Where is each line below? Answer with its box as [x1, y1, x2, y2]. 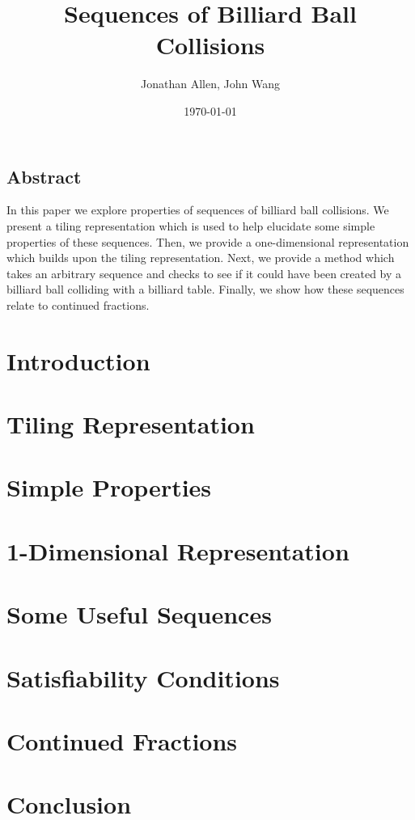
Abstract [6, 163, 82, 188]
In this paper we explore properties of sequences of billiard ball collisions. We [6, 201, 389, 218]
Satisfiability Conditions [6, 661, 280, 694]
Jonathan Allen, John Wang [141, 75, 280, 92]
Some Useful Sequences [6, 598, 272, 631]
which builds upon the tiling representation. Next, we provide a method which [6, 249, 395, 266]
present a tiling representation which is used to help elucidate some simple [6, 217, 375, 234]
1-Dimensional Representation [6, 534, 349, 567]
